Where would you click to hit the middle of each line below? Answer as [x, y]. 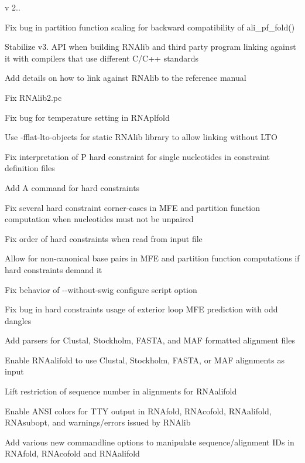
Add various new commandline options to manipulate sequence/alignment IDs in [150, 442]
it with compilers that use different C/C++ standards [102, 58]
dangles [18, 320]
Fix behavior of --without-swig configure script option [101, 289]
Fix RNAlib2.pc [33, 97]
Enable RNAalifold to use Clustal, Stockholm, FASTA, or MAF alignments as [145, 360]
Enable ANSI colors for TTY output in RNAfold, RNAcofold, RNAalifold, [138, 411]
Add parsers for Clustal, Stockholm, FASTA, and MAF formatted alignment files [150, 340]
